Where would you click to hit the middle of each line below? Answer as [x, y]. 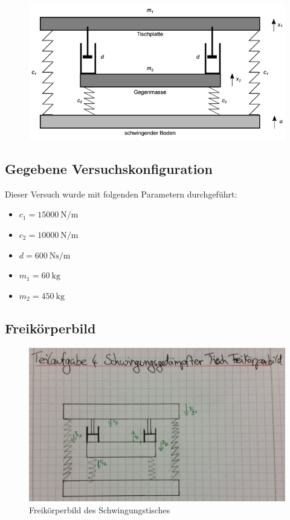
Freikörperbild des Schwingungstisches [100, 509]
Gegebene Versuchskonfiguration [109, 169]
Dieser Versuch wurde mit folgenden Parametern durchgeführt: [121, 194]
